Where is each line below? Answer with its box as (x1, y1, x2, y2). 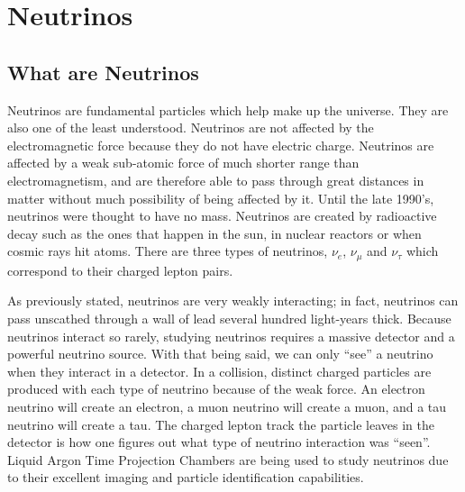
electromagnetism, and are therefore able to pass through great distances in (7, 170, 424, 189)
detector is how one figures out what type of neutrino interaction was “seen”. (7, 433, 431, 451)
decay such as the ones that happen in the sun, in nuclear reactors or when (7, 223, 422, 242)
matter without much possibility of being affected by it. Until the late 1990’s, (7, 188, 434, 207)
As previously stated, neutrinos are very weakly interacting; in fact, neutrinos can (7, 291, 459, 310)
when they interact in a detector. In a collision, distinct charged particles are (7, 361, 432, 380)
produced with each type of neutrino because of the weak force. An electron (7, 379, 425, 398)
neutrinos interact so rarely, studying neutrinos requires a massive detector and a (7, 326, 455, 345)
